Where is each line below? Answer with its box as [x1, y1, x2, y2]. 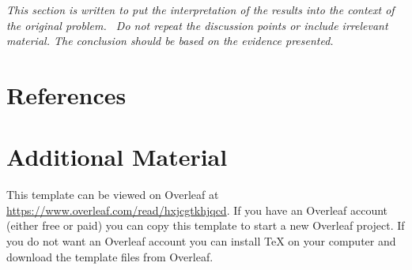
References [6, 78, 127, 111]
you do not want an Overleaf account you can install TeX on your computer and [6, 233, 396, 249]
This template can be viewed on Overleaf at [6, 186, 219, 203]
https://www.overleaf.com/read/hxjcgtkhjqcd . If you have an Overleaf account [6, 201, 388, 218]
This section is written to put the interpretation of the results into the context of [6, 2, 395, 17]
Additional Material [6, 141, 228, 173]
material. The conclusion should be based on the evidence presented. [6, 32, 334, 49]
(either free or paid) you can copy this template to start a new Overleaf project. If [6, 217, 405, 234]
